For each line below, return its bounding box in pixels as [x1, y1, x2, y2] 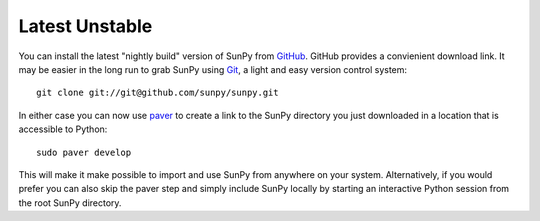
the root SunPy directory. [18, 196, 122, 209]
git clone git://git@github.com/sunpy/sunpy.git [36, 87, 279, 99]
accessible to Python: [18, 123, 108, 135]
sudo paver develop [36, 146, 132, 158]
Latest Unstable [18, 15, 153, 37]
